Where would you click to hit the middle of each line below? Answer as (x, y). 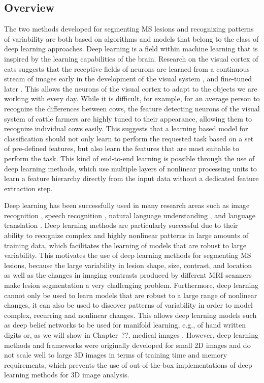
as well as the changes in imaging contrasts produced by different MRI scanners (128, 275)
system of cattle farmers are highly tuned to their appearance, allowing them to (128, 118)
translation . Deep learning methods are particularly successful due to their (121, 225)
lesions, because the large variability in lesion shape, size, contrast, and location (128, 265)
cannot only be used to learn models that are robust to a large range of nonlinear (131, 295)
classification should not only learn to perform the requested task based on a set (129, 138)
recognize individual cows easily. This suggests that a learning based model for (126, 128)
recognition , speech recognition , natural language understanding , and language (130, 215)
